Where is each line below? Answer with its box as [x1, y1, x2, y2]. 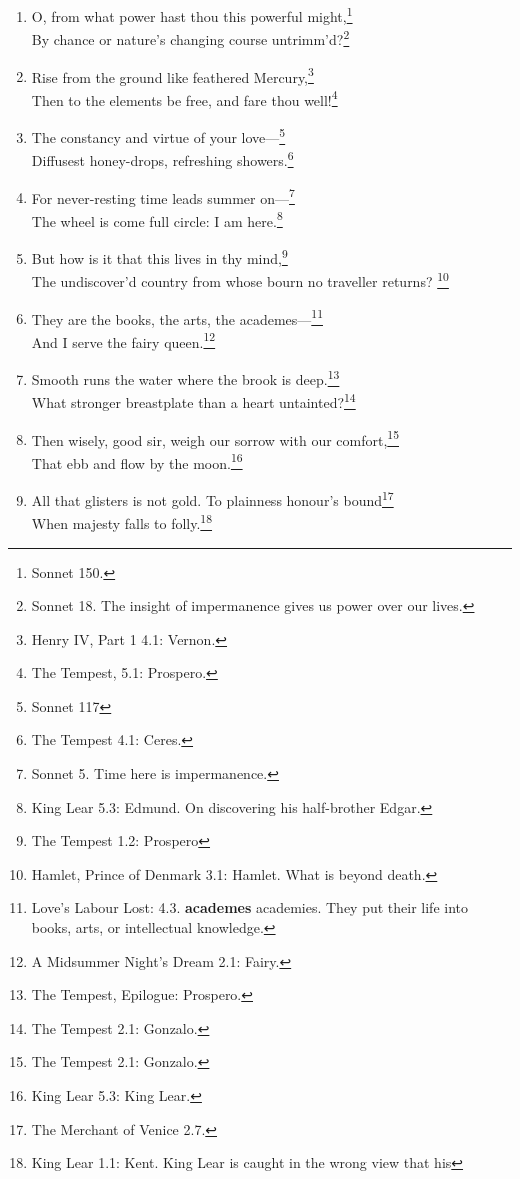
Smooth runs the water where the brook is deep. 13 [31, 366, 340, 389]
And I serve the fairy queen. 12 [31, 328, 216, 352]
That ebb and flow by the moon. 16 [31, 449, 243, 473]
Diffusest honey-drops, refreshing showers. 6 [31, 147, 294, 170]
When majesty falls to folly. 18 [31, 510, 213, 533]
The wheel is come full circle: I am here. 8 [31, 207, 283, 231]
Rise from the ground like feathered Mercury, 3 [31, 63, 314, 87]
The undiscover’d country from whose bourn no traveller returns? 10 [31, 268, 449, 291]
